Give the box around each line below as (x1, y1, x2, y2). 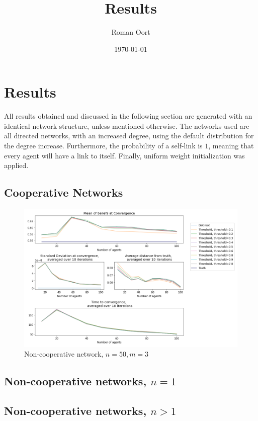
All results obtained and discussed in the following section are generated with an (4, 111, 252, 121)
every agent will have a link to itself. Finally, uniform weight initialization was (4, 150, 245, 160)
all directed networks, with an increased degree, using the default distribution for (4, 130, 254, 141)
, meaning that (208, 140, 254, 151)
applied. (4, 160, 29, 171)
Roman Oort (111, 27, 150, 37)
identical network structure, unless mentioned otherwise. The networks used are (4, 120, 249, 131)
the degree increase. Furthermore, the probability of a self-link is (4, 140, 203, 151)
